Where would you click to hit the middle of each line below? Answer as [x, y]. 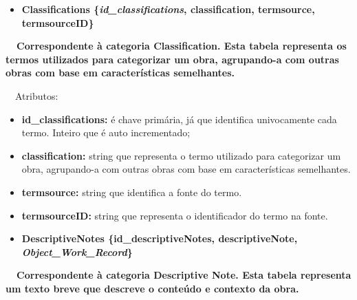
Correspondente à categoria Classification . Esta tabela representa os [182, 46]
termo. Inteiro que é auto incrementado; [106, 132]
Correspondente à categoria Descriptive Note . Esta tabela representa [184, 275]
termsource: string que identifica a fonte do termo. [132, 192]
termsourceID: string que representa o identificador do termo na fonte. [175, 215]
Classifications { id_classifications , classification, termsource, [168, 9]
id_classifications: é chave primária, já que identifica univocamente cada [179, 119]
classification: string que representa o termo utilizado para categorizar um [181, 155]
